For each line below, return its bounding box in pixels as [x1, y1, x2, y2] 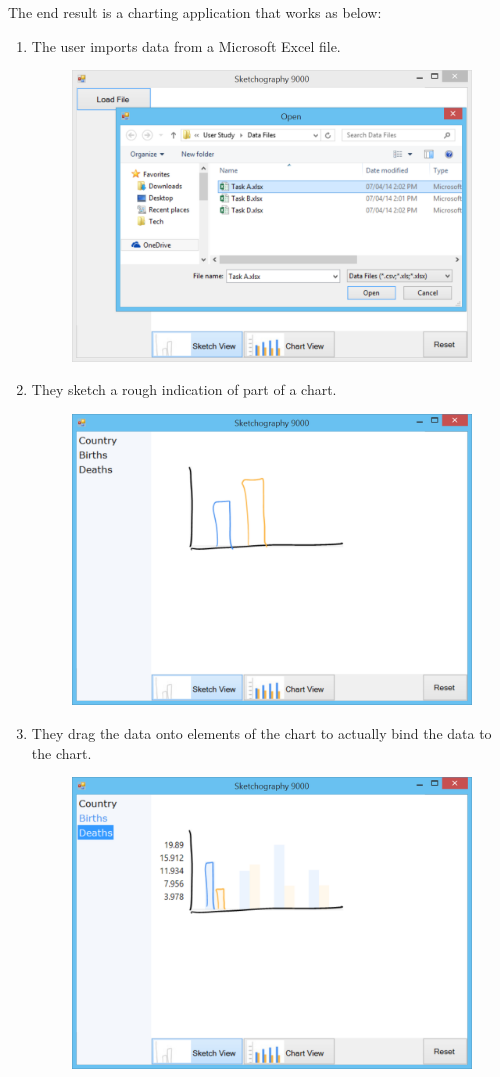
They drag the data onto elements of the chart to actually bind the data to [31, 723, 492, 744]
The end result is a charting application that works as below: [8, 2, 382, 22]
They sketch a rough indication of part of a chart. [31, 379, 337, 400]
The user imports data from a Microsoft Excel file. [31, 35, 341, 56]
